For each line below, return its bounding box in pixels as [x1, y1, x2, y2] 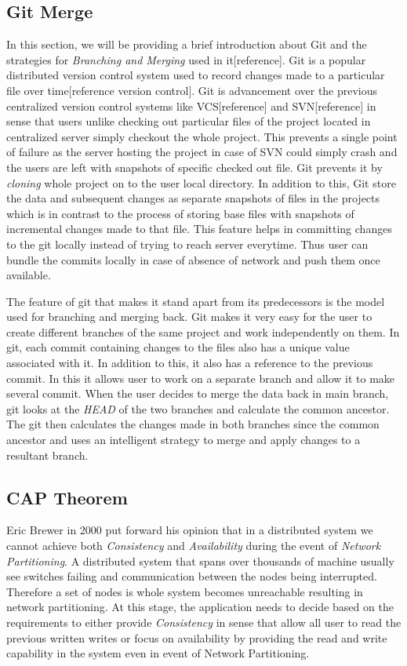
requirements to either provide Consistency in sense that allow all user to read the [6, 614, 402, 630]
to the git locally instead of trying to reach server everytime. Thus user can [6, 235, 369, 252]
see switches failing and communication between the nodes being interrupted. [6, 568, 377, 584]
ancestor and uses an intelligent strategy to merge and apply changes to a [6, 431, 361, 448]
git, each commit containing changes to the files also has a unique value [6, 339, 350, 355]
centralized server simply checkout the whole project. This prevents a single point [6, 128, 398, 144]
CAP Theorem [6, 485, 128, 509]
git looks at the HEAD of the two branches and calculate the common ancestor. [6, 400, 390, 417]
